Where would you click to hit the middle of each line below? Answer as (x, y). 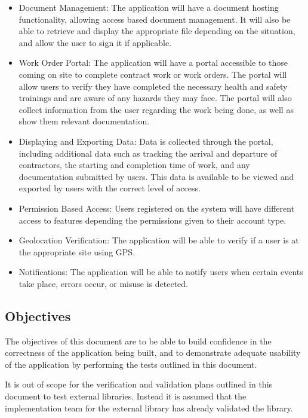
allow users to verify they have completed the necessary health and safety (153, 86)
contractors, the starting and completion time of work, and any (134, 165)
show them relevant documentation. (84, 121)
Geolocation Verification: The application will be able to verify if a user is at (159, 240)
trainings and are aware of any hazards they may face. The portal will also (155, 98)
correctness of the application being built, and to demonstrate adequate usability (153, 353)
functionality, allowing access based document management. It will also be (155, 19)
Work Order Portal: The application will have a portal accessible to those (153, 62)
